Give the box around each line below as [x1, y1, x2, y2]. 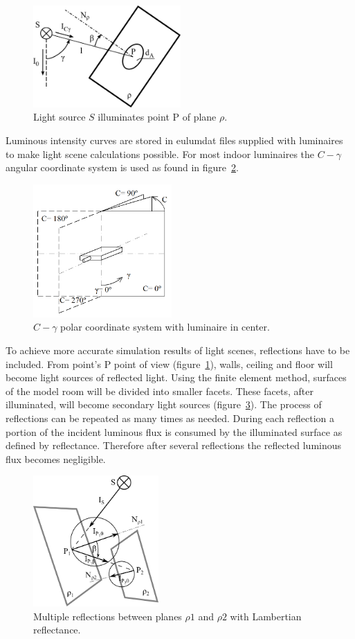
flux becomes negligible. [6, 451, 106, 466]
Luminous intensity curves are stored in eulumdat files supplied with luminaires [6, 133, 343, 148]
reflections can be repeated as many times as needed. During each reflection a [6, 411, 335, 426]
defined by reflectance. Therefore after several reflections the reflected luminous [6, 438, 342, 453]
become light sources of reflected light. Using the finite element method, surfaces [6, 370, 347, 385]
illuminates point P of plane [98, 110, 217, 124]
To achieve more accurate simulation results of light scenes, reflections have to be [6, 343, 350, 358]
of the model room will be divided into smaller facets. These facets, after [6, 383, 313, 398]
